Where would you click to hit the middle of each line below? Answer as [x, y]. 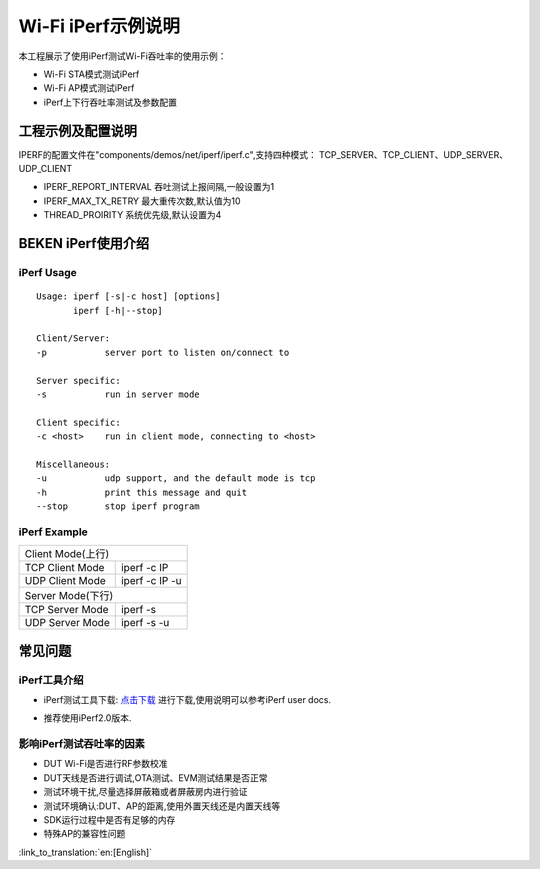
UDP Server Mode [67, 623]
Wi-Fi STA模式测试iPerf [91, 74]
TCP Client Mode [64, 568]
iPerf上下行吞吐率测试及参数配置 [110, 102]
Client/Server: [73, 338]
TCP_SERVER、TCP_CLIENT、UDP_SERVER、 [413, 154]
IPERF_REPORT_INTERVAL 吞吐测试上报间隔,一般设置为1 [159, 187]
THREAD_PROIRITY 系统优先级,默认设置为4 [132, 215]
